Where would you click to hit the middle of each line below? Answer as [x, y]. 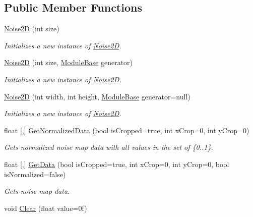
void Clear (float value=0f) [46, 208]
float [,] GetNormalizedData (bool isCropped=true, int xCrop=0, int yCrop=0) [127, 130]
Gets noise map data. [37, 191]
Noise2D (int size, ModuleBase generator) [69, 62]
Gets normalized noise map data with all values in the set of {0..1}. [109, 147]
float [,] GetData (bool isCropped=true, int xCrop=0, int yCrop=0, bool [117, 164]
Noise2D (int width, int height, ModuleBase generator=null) [97, 96]
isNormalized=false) [35, 174]
